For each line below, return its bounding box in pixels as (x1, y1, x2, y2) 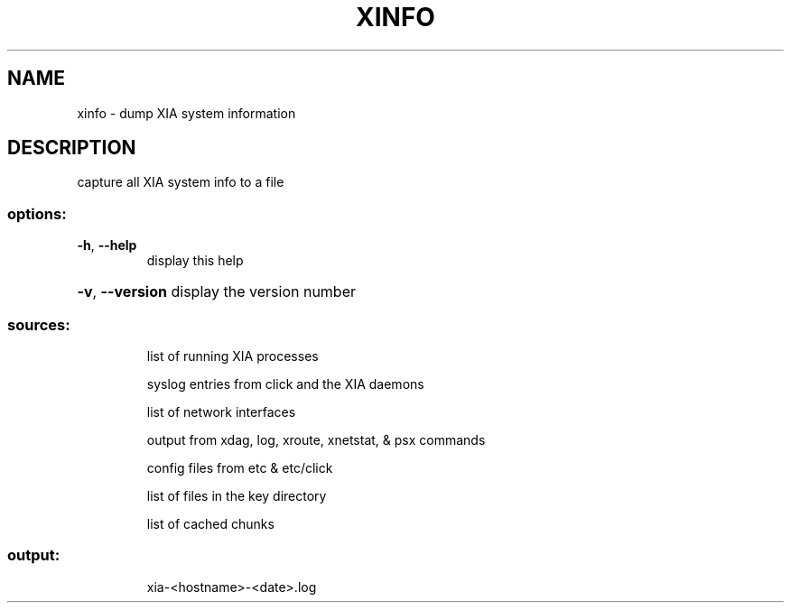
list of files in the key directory (146, 487, 327, 504)
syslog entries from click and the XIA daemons (146, 375, 424, 392)
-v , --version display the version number (77, 282, 356, 301)
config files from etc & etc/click (146, 459, 333, 476)
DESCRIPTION (7, 136, 136, 160)
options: (7, 204, 67, 223)
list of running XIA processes (146, 347, 319, 364)
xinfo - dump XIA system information (77, 105, 296, 121)
